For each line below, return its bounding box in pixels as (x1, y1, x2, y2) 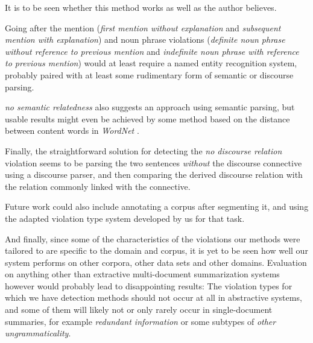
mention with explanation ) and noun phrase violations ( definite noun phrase (5, 33, 285, 46)
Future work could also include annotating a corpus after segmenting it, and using (5, 200, 309, 213)
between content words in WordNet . (5, 124, 139, 137)
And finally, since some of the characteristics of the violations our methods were (5, 232, 300, 245)
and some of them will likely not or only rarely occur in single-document (5, 303, 273, 316)
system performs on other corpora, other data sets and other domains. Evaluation (5, 256, 307, 268)
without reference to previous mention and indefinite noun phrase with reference (5, 45, 299, 57)
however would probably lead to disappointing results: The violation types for (5, 279, 292, 292)
